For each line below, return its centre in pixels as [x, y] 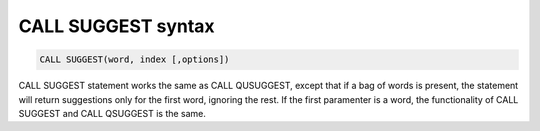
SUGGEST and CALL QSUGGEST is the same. [112, 113]
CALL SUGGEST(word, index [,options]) [134, 59]
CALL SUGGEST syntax [116, 26]
